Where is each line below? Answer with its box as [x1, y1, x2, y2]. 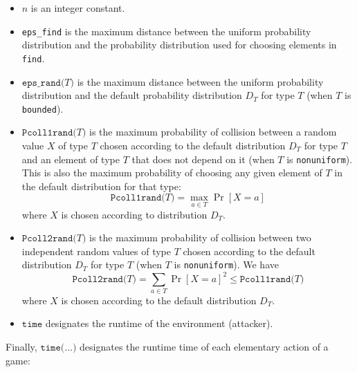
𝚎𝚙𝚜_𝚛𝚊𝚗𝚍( [21, 77, 65, 88]
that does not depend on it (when [131, 151, 275, 166]
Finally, [6, 340, 37, 354]
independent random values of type [21, 243, 171, 258]
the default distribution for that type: [21, 178, 181, 193]
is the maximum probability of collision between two [89, 230, 311, 245]
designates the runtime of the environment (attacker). [45, 316, 273, 331]
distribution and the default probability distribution [21, 88, 242, 102]
